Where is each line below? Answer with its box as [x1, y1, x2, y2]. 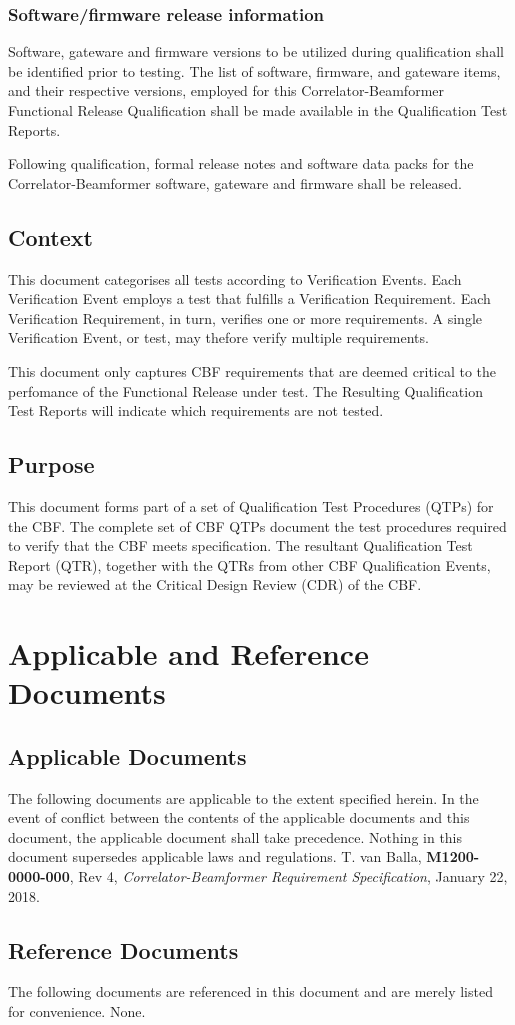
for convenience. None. [8, 1001, 146, 1022]
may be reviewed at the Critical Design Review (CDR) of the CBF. [8, 574, 422, 595]
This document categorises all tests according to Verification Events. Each [8, 268, 462, 289]
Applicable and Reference [8, 633, 369, 674]
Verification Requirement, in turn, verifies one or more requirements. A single [8, 307, 483, 328]
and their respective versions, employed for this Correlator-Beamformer [8, 80, 445, 101]
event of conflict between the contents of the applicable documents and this [8, 807, 470, 828]
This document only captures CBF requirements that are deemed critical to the [8, 360, 497, 381]
